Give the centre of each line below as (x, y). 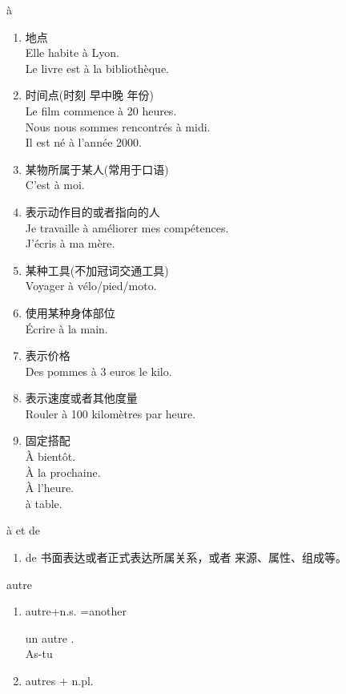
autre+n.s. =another (76, 611)
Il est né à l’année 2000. (83, 142)
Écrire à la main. (66, 328)
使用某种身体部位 (70, 312)
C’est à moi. (55, 185)
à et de (23, 530)
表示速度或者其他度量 (81, 398)
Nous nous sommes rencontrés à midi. (118, 126)
